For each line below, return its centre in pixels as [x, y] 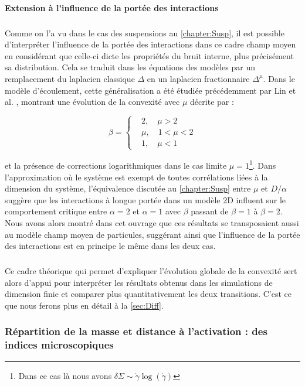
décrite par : [212, 102]
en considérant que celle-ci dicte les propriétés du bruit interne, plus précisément [149, 55]
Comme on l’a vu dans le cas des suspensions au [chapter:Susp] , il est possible [145, 33]
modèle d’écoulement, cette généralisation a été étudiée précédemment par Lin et [150, 90]
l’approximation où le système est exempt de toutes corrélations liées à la [136, 177]
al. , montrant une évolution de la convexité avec [92, 102]
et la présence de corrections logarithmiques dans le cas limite [116, 165]
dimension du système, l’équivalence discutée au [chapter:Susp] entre [128, 188]
